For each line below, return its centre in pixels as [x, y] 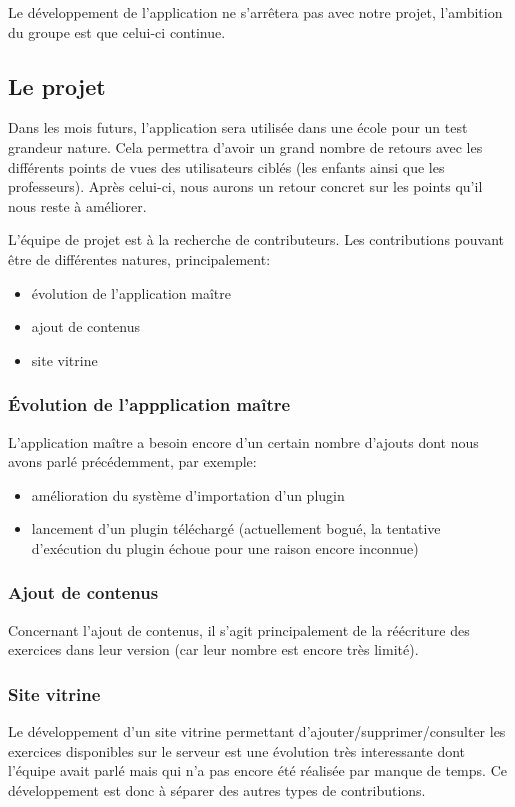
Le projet [57, 85]
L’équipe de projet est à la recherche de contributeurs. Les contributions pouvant [256, 239]
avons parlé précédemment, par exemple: [132, 461]
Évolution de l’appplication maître [149, 404]
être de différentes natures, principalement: [139, 258]
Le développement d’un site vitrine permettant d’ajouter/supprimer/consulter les [257, 731]
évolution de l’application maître [131, 292]
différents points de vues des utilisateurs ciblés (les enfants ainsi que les [226, 166]
